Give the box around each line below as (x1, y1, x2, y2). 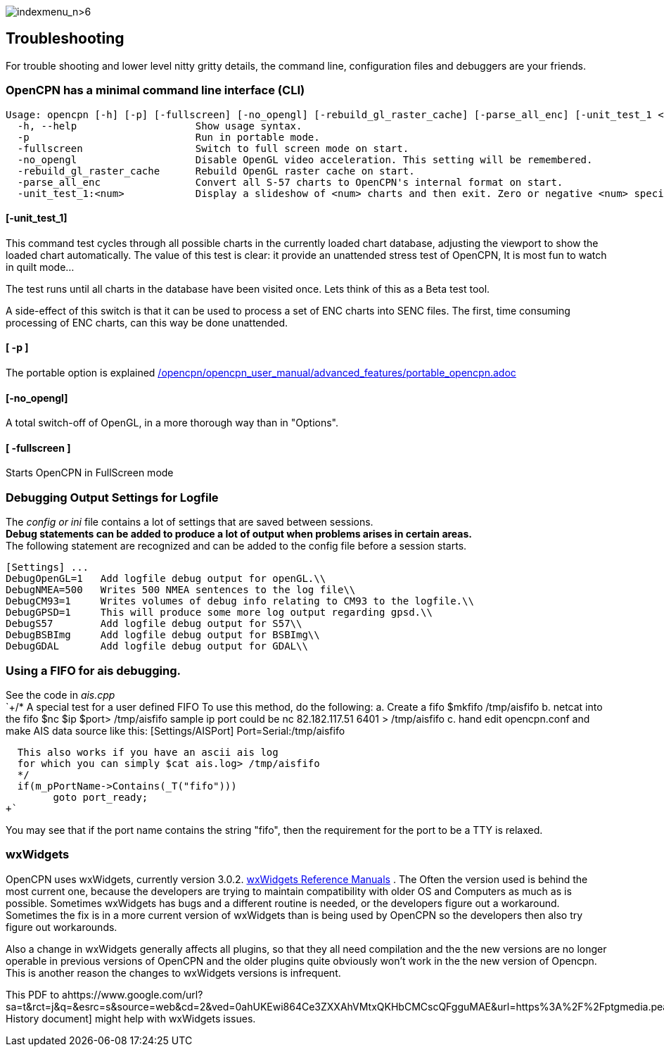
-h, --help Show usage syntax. (17, 120, 302, 132)
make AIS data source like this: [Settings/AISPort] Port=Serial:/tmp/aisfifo (6, 724, 345, 737)
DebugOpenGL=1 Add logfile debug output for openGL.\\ (6, 573, 326, 585)
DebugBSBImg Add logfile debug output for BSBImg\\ (6, 629, 320, 641)
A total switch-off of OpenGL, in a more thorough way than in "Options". (6, 417, 339, 429)
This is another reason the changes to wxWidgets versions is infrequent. (6, 966, 341, 979)
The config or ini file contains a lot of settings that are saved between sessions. (6, 516, 373, 528)
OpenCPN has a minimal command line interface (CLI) (6, 83, 305, 98)
